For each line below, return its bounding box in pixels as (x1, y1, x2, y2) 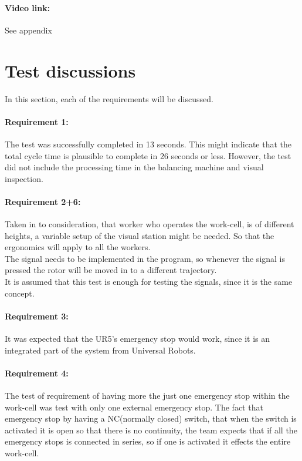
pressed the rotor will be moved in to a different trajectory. (5, 264, 217, 276)
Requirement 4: (5, 366, 69, 379)
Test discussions (5, 58, 136, 82)
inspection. (5, 172, 43, 184)
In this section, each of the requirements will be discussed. (5, 92, 213, 105)
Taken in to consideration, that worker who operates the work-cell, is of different (5, 218, 294, 230)
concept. (5, 287, 35, 299)
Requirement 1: (5, 115, 69, 127)
